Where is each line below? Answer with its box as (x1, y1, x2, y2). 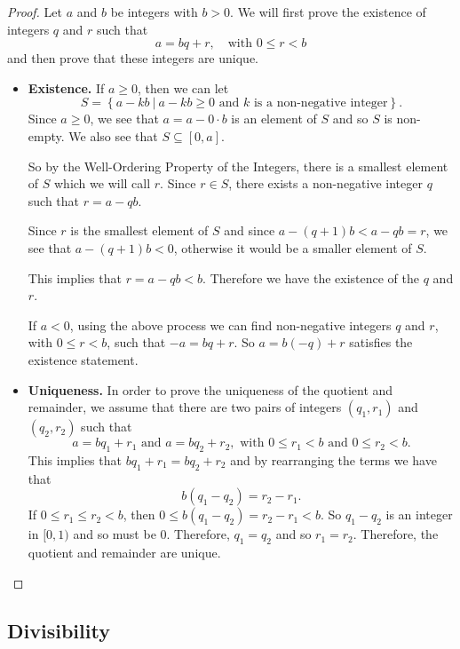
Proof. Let (7, 3, 62, 20)
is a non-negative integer (253, 97, 388, 110)
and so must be (73, 525, 156, 543)
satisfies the (349, 333, 413, 352)
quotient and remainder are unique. (28, 543, 221, 562)
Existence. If (28, 78, 105, 97)
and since (224, 221, 275, 240)
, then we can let (138, 78, 229, 97)
